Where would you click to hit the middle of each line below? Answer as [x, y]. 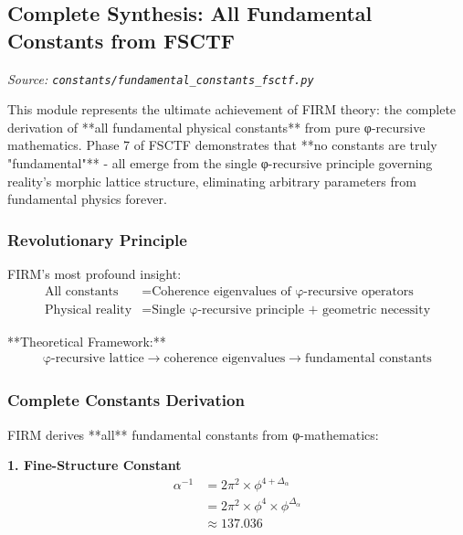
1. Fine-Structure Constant [95, 465]
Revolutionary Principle [97, 239]
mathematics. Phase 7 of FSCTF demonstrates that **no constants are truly [222, 145]
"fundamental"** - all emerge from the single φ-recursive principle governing [220, 163]
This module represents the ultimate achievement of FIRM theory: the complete [232, 109]
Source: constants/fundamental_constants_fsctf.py [161, 78]
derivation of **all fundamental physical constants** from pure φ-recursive [216, 127]
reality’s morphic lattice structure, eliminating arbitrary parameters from [212, 181]
